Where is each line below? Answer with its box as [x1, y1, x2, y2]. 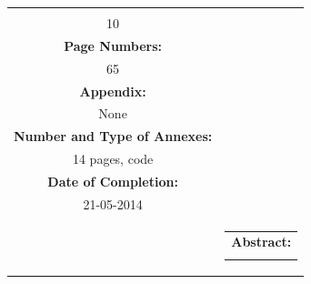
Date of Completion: [47, 171, 178, 190]
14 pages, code [72, 149, 154, 168]
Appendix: [79, 81, 146, 100]
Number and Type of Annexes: [14, 127, 213, 146]
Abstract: [231, 232, 292, 251]
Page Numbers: [64, 35, 163, 55]
